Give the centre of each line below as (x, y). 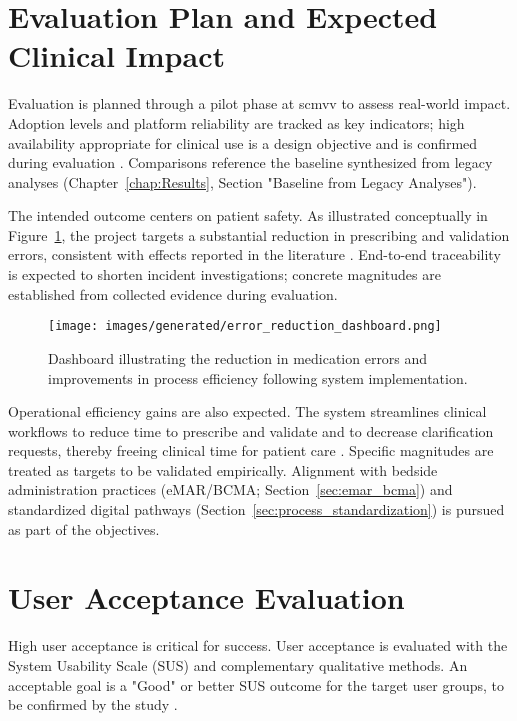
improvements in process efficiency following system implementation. (258, 377)
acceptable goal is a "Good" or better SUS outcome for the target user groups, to (256, 684)
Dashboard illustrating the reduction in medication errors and (238, 357)
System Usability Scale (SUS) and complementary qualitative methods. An (238, 664)
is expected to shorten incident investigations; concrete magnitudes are (224, 274)
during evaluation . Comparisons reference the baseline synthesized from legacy (250, 162)
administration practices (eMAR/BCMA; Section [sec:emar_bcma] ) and (230, 489)
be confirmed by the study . (93, 704)
